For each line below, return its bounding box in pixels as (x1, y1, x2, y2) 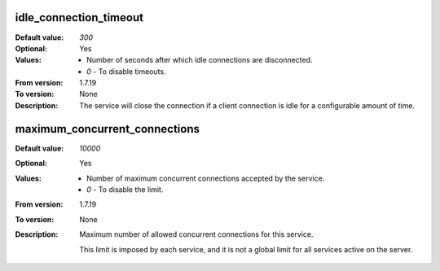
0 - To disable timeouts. (86, 66, 166, 76)
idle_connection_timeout (15, 11, 144, 24)
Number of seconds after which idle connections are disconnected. (86, 55, 313, 65)
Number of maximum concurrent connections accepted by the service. (86, 173, 325, 183)
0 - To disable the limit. (86, 184, 164, 195)
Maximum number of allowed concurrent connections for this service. (79, 229, 314, 239)
